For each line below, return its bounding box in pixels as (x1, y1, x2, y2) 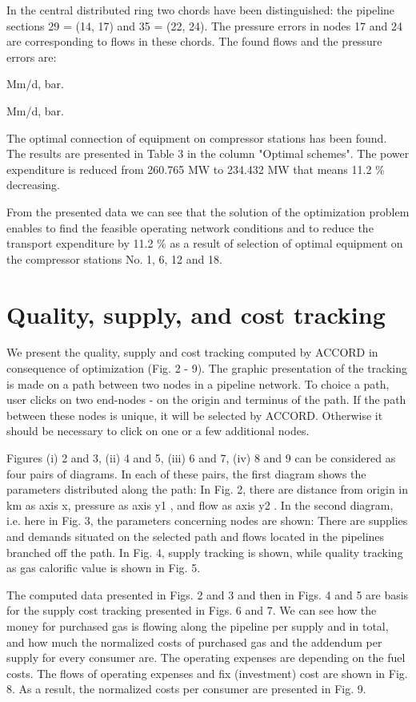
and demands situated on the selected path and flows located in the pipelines (6, 527, 385, 544)
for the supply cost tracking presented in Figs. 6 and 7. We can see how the (6, 602, 377, 619)
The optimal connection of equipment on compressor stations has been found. (6, 129, 387, 146)
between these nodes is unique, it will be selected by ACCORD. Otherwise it (6, 406, 383, 423)
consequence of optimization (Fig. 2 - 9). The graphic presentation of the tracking (6, 360, 407, 377)
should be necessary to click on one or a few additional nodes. (6, 422, 310, 439)
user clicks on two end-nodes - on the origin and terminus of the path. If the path (6, 391, 406, 408)
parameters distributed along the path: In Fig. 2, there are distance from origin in (6, 481, 409, 498)
